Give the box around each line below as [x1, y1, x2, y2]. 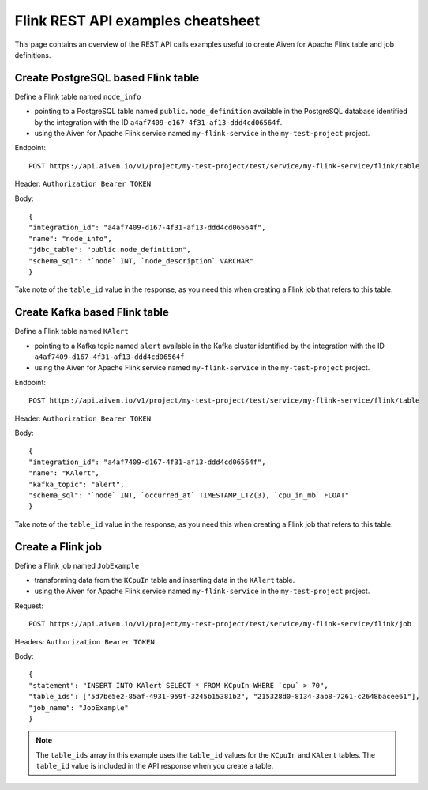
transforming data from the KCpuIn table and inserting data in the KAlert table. [34, 575, 295, 584]
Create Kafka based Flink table [14, 305, 169, 319]
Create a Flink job [14, 540, 103, 554]
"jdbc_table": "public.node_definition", [28, 245, 191, 255]
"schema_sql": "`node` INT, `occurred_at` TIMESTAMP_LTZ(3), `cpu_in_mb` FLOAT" [28, 490, 350, 500]
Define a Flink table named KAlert [14, 327, 130, 336]
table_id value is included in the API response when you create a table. [36, 762, 274, 771]
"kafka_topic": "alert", [28, 479, 125, 489]
